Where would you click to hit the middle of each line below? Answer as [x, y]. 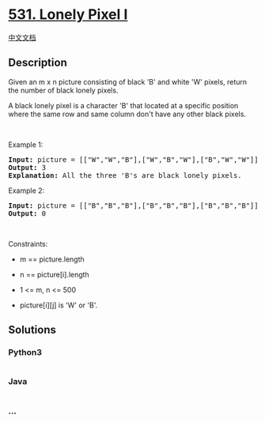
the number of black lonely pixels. [63, 90]
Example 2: [26, 190]
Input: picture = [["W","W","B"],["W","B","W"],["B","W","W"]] [133, 159]
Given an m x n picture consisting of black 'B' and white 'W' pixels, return [128, 81]
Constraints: [28, 243]
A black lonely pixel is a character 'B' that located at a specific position [123, 105]
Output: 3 [27, 167]
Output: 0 [27, 213]
